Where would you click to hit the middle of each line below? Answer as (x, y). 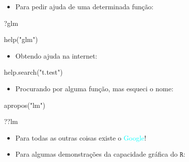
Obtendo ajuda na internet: (56, 55)
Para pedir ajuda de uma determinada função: (84, 6)
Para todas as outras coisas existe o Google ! (81, 137)
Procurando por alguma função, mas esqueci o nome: (94, 88)
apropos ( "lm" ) (25, 105)
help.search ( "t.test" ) (33, 72)
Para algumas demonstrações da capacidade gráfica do (96, 154)
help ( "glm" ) (21, 39)
